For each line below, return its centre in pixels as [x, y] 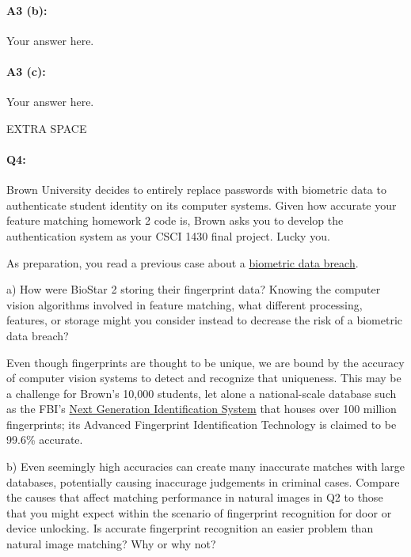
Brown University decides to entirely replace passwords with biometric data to [196, 189]
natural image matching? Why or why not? [111, 544]
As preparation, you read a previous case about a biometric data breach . [183, 262]
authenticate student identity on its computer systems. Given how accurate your [202, 205]
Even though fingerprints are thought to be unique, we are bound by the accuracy [205, 362]
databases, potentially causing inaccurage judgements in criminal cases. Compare [203, 481]
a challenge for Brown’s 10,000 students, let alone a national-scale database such [202, 393]
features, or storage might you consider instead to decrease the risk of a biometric [205, 320]
